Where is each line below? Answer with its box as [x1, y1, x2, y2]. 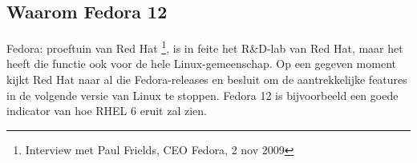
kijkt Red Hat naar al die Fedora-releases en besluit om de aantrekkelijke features [6, 71, 407, 88]
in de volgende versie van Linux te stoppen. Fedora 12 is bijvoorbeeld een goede [6, 86, 399, 103]
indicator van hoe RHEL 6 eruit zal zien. [6, 102, 207, 119]
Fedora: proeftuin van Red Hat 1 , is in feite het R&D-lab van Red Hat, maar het [6, 38, 403, 56]
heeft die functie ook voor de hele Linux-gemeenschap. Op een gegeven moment [6, 55, 396, 72]
